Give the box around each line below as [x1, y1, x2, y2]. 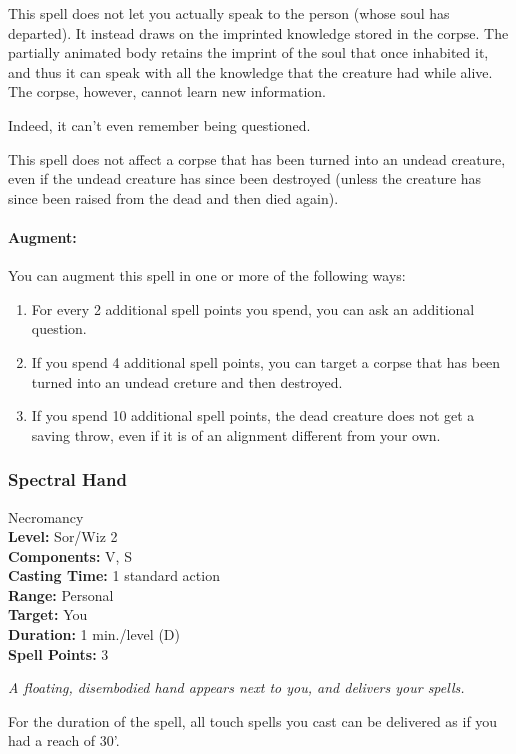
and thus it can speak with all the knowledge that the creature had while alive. [8, 61, 493, 82]
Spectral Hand [8, 467, 127, 492]
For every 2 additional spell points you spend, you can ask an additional [31, 298, 475, 319]
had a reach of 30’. [8, 730, 120, 751]
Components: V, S [8, 545, 132, 566]
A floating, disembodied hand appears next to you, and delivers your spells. [8, 677, 465, 698]
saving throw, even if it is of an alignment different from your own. [31, 424, 441, 445]
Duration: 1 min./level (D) [8, 624, 180, 645]
